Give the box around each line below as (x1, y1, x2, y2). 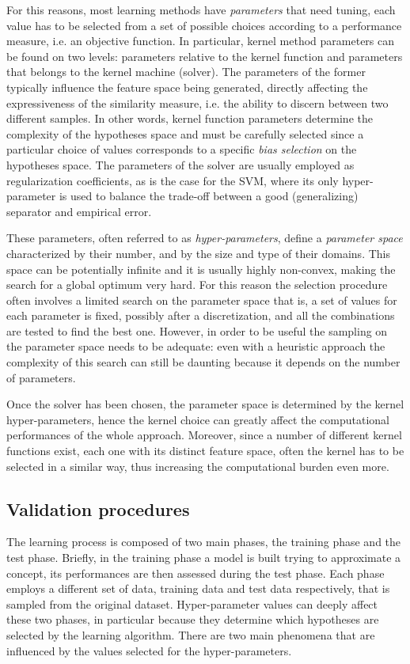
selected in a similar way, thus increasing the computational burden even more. (6, 457, 389, 474)
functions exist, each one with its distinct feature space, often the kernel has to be (6, 442, 404, 459)
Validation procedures (6, 496, 190, 521)
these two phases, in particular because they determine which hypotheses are (6, 611, 379, 628)
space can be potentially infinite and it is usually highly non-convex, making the (6, 260, 396, 277)
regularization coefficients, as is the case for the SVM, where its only (6, 172, 339, 188)
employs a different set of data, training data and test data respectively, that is (6, 580, 390, 597)
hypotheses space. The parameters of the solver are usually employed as (6, 156, 355, 173)
